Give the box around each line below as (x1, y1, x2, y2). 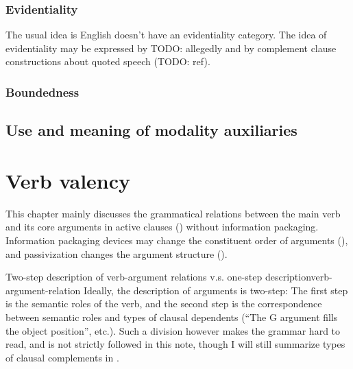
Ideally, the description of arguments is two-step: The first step (84, 283, 348, 297)
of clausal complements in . (5, 350, 119, 364)
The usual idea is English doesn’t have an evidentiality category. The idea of (5, 27, 327, 42)
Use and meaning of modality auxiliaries (5, 119, 297, 141)
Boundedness (5, 83, 80, 100)
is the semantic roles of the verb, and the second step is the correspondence (5, 296, 322, 311)
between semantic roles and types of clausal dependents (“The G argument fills (5, 309, 338, 324)
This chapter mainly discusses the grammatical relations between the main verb (5, 206, 341, 220)
